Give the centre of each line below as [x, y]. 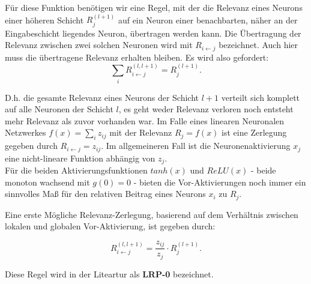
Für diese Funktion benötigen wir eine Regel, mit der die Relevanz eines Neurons [154, 7]
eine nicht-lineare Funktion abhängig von [80, 158]
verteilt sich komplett [261, 97]
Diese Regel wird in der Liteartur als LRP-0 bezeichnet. [109, 273]
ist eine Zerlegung [254, 132]
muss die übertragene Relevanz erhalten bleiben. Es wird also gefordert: [137, 57]
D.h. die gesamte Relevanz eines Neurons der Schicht [102, 97]
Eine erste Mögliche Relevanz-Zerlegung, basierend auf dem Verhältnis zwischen [152, 214]
